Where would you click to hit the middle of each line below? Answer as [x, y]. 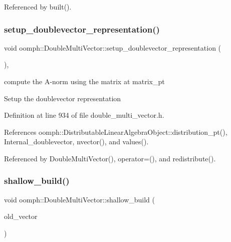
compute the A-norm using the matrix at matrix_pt [84, 81]
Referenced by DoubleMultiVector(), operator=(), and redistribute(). [110, 158]
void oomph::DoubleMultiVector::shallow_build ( [79, 199]
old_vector [21, 216]
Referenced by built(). [38, 7]
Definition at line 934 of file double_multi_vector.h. [84, 115]
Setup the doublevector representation [63, 98]
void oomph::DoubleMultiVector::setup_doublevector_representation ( [113, 47]
